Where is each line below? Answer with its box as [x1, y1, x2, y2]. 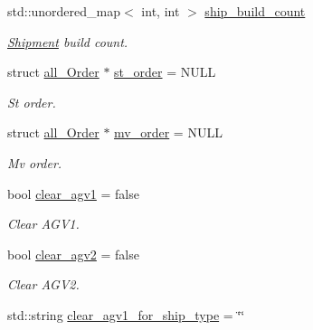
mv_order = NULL [114, 123, 223, 142]
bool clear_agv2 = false [7, 244, 139, 263]
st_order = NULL [114, 62, 216, 81]
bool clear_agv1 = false [7, 184, 139, 203]
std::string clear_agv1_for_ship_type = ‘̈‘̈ [7, 305, 245, 324]
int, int [141, 2, 180, 20]
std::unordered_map [7, 2, 121, 20]
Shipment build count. [7, 32, 128, 51]
